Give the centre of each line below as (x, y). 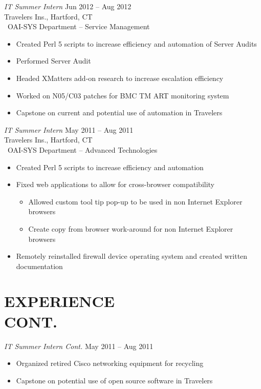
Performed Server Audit (53, 61)
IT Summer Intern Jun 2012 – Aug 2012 (68, 6)
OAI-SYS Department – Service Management (79, 26)
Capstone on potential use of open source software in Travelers (114, 380)
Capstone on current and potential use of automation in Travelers (119, 112)
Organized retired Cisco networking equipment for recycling (110, 363)
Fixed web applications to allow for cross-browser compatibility (115, 184)
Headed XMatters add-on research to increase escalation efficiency (120, 78)
